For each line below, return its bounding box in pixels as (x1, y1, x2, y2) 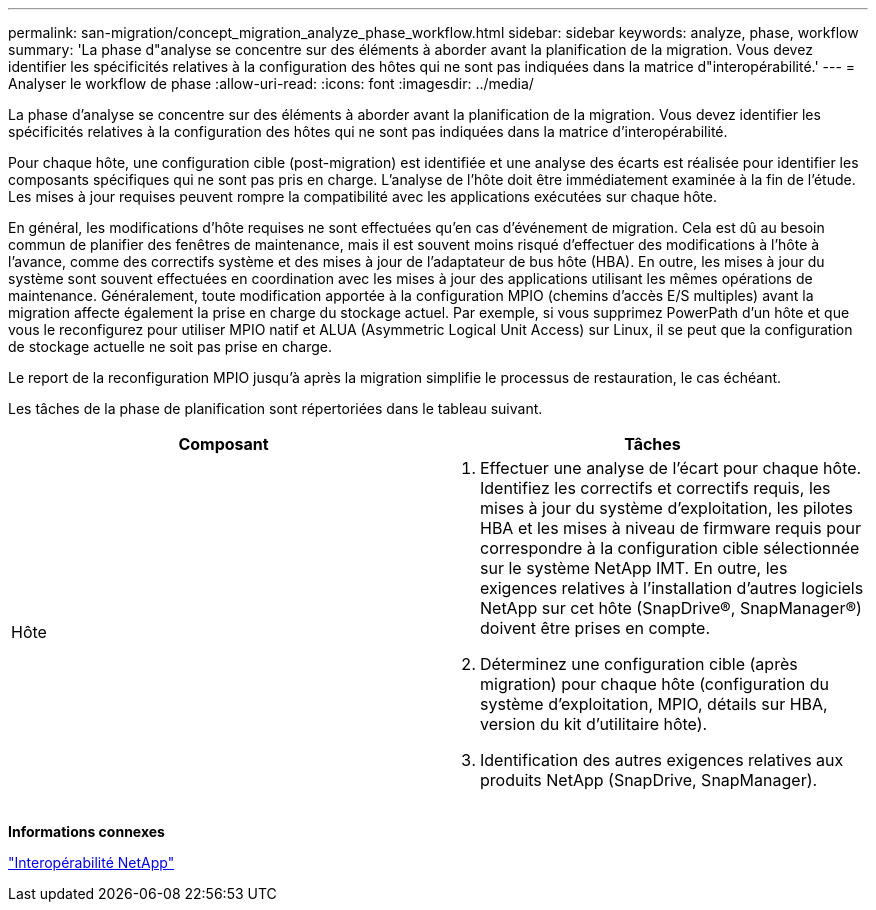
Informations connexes (8, 823, 165, 840)
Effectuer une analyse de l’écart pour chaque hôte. (480, 458, 862, 478)
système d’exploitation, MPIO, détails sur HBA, (480, 694, 828, 714)
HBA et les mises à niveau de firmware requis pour (480, 518, 862, 538)
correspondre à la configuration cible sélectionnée (480, 538, 860, 558)
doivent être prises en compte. (480, 618, 711, 638)
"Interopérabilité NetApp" (8, 854, 175, 871)
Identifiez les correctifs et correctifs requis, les (480, 478, 831, 498)
